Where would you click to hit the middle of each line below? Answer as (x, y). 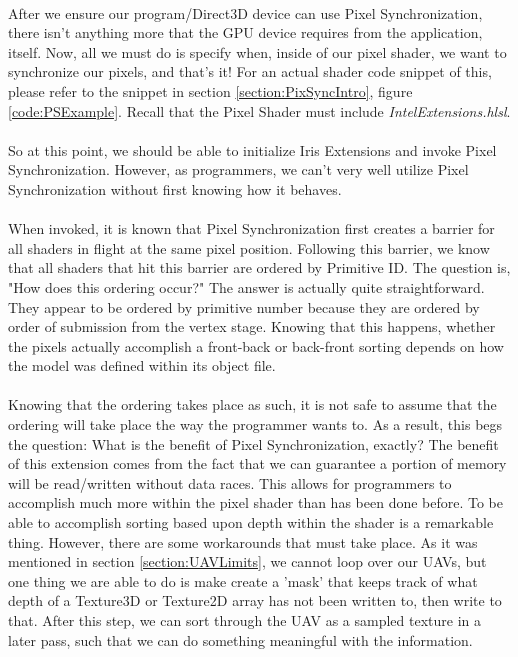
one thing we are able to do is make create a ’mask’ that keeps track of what (243, 580)
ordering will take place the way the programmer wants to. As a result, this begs (255, 424)
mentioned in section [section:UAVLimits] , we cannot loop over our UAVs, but (247, 561)
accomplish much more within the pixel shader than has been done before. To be (256, 502)
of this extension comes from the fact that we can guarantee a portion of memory (257, 463)
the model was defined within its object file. (142, 365)
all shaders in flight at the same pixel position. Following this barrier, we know (249, 247)
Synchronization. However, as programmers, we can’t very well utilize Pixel (238, 169)
